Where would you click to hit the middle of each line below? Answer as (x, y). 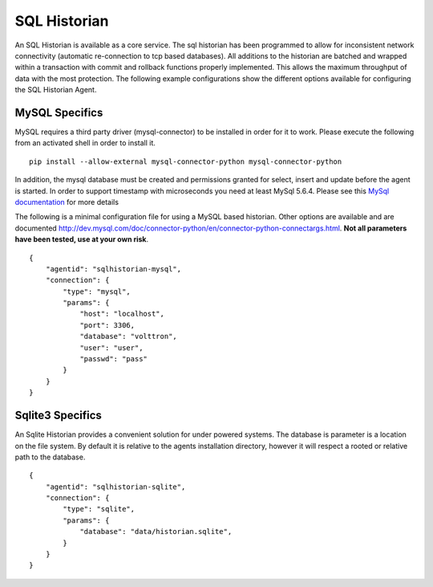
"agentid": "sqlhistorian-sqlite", (115, 487)
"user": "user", (111, 348)
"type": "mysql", (97, 291)
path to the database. (50, 457)
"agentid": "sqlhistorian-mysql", (113, 269)
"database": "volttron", (129, 336)
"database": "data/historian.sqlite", (156, 532)
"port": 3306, (107, 325)
